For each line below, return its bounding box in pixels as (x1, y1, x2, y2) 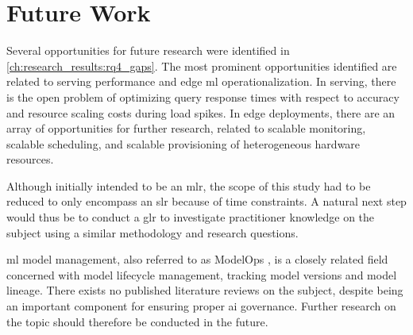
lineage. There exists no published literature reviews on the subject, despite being (6, 282, 403, 298)
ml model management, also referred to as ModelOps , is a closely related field (6, 251, 388, 268)
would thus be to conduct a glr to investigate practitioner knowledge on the (6, 209, 375, 225)
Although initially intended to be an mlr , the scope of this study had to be (6, 177, 371, 194)
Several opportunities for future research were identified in (6, 42, 290, 59)
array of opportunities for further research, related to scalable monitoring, (6, 120, 366, 137)
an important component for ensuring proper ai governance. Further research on (6, 298, 396, 314)
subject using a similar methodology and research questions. (6, 224, 299, 241)
